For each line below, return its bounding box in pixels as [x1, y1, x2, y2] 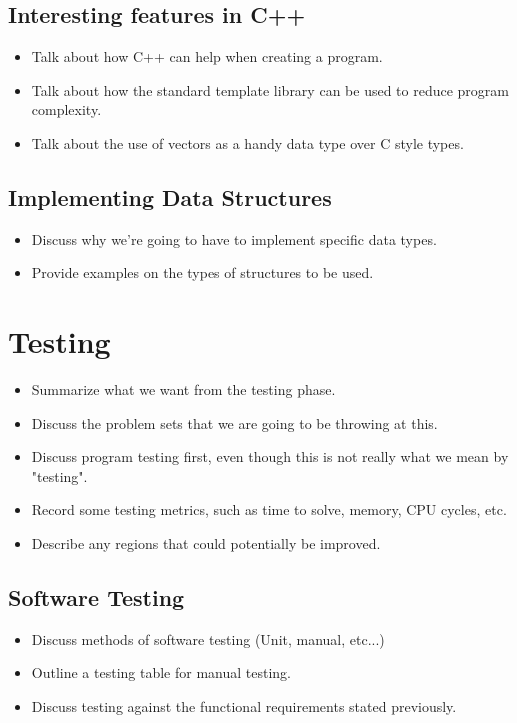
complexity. [31, 99, 102, 120]
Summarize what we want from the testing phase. [31, 379, 336, 400]
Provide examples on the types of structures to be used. [31, 262, 374, 283]
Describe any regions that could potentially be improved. [31, 533, 381, 554]
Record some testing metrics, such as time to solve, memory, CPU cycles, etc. [31, 499, 507, 520]
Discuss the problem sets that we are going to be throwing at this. [31, 412, 438, 433]
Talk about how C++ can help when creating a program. [31, 46, 383, 67]
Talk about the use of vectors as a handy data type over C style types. [31, 132, 464, 153]
